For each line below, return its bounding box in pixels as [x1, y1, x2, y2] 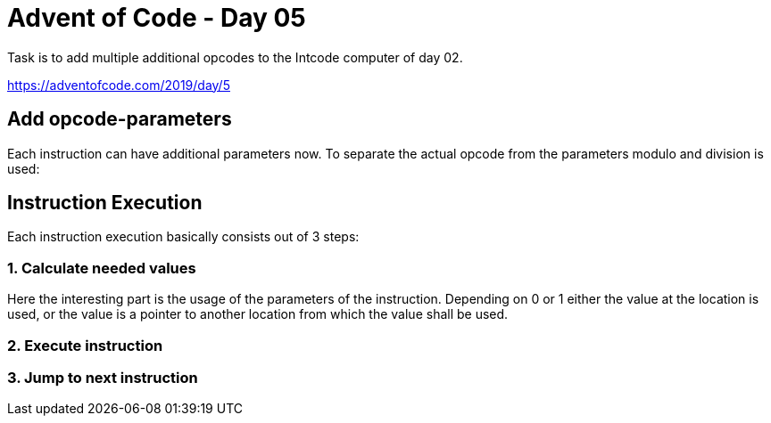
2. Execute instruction [7, 336, 163, 354]
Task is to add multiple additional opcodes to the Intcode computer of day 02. [7, 49, 463, 65]
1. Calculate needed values [7, 258, 196, 277]
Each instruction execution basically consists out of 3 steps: [7, 229, 360, 245]
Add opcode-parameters [7, 108, 232, 131]
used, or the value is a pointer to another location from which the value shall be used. [7, 306, 509, 322]
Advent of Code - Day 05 [7, 3, 306, 33]
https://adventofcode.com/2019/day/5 [7, 77, 230, 93]
